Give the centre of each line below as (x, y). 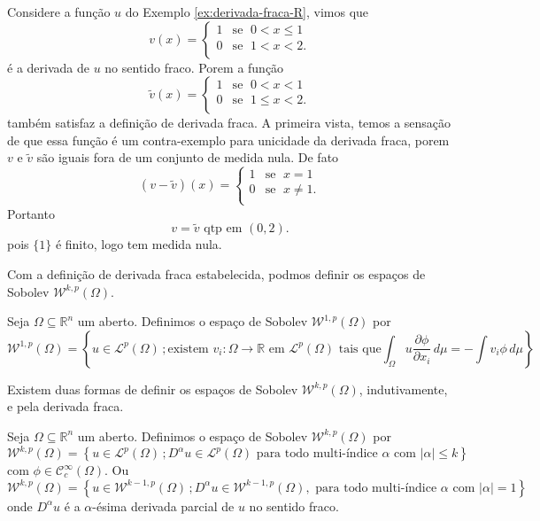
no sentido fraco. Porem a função (194, 67)
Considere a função (59, 12)
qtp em (223, 229)
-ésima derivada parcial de (163, 505)
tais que (360, 349)
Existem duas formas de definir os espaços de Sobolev (153, 389)
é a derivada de (48, 67)
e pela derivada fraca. (66, 406)
